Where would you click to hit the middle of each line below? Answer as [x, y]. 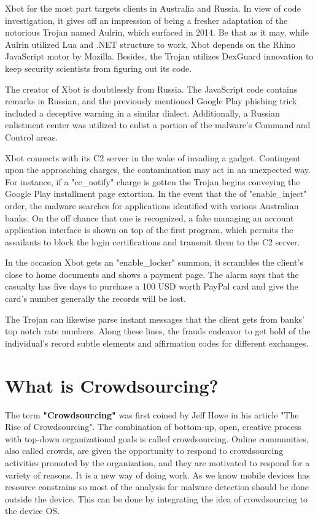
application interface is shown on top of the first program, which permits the [149, 230]
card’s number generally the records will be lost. [95, 298]
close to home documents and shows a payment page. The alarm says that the [152, 274]
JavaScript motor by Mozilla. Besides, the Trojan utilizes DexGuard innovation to [159, 56]
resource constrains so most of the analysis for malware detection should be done [157, 487]
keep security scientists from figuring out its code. [99, 68]
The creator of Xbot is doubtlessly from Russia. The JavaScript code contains [151, 89]
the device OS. [33, 511]
